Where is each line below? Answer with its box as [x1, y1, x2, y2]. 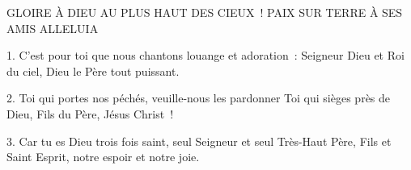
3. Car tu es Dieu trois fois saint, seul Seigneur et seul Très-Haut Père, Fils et [6, 132, 392, 149]
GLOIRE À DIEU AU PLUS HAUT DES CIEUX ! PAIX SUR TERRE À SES [6, 4, 403, 20]
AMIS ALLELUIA [6, 19, 99, 36]
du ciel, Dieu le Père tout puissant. [6, 62, 180, 79]
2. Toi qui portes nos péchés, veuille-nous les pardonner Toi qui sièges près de [6, 89, 391, 106]
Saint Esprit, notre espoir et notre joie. [6, 148, 200, 165]
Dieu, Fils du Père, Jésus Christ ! [6, 105, 174, 122]
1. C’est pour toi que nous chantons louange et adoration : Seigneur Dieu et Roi [6, 47, 405, 64]
